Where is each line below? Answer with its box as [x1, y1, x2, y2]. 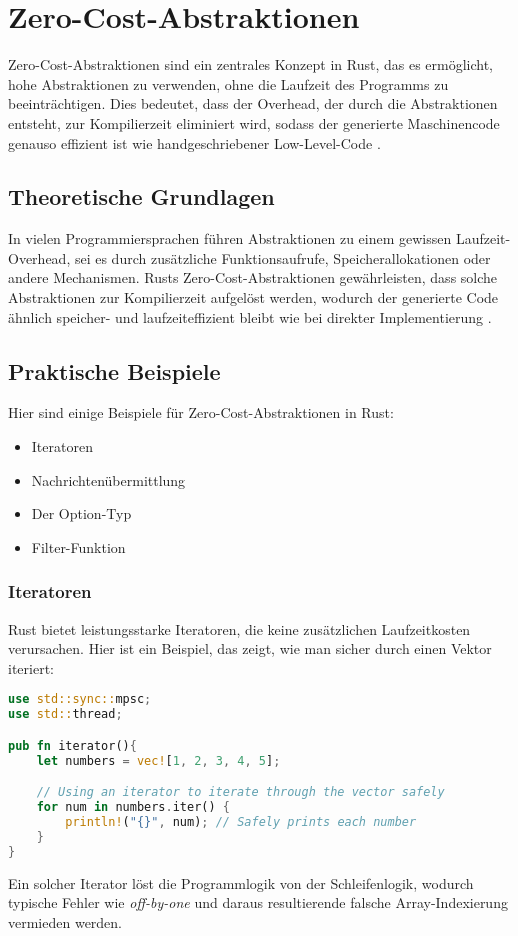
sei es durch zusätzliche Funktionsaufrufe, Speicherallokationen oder [74, 247, 491, 268]
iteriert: [8, 657, 54, 678]
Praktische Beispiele [8, 355, 221, 386]
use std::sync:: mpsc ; [8, 692, 152, 707]
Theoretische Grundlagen [8, 181, 275, 212]
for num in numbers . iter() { [36, 800, 230, 815]
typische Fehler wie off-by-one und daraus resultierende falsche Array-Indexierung [8, 892, 508, 913]
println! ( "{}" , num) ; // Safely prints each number [65, 815, 417, 829]
